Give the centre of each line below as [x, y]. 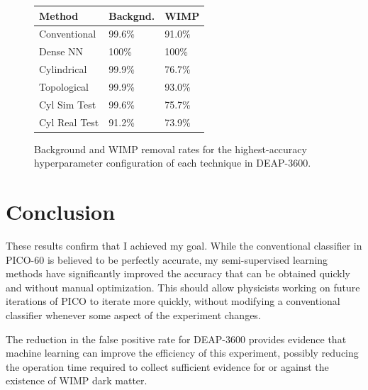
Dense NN [61, 51]
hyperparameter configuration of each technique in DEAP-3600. [173, 163]
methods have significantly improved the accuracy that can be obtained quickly [178, 273]
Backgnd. [132, 15]
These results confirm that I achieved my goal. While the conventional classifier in [184, 245]
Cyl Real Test [69, 122]
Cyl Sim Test [68, 104]
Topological [64, 86]
